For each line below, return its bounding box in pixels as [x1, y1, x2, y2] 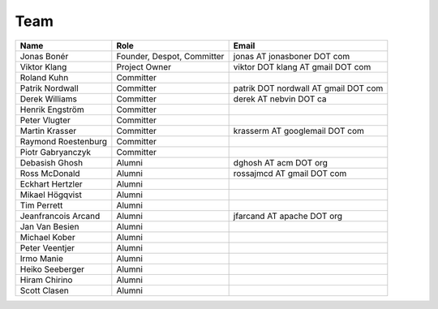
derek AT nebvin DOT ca [233, 93, 328, 105]
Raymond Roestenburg [19, 135, 108, 147]
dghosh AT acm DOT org [233, 157, 328, 168]
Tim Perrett [19, 200, 63, 211]
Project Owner [116, 61, 172, 72]
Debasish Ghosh [19, 157, 84, 168]
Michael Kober [19, 231, 76, 242]
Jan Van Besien [19, 221, 79, 232]
